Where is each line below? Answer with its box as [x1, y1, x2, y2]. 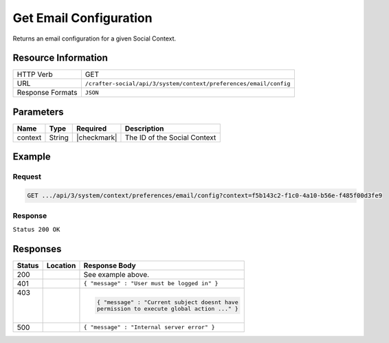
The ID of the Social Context [124, 133, 216, 142]
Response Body [83, 261, 137, 270]
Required [76, 124, 107, 133]
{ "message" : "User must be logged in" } [83, 280, 219, 287]
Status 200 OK [12, 225, 60, 233]
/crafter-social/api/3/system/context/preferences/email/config [85, 80, 291, 87]
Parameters [12, 106, 64, 118]
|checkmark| [76, 133, 118, 142]
